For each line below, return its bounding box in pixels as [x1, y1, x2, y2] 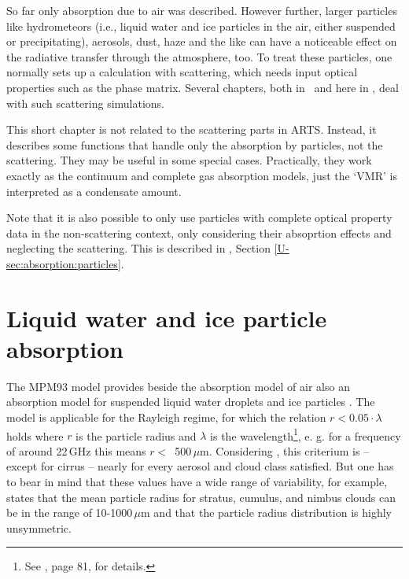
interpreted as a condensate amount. [6, 183, 182, 199]
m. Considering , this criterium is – [200, 442, 370, 459]
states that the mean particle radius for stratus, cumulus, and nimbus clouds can [6, 489, 396, 505]
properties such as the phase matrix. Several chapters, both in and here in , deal [6, 79, 399, 95]
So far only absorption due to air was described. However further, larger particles [6, 2, 397, 18]
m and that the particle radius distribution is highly [141, 504, 392, 521]
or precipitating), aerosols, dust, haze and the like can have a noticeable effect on [6, 33, 397, 50]
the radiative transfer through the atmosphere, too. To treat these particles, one [6, 48, 392, 65]
